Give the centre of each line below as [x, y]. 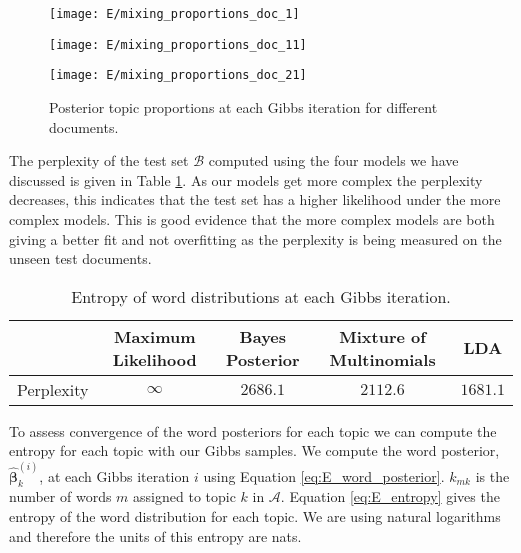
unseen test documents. [80, 258]
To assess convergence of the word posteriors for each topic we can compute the [253, 430]
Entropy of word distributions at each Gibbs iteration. [261, 296]
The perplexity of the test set [99, 160]
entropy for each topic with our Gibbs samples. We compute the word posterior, [254, 450]
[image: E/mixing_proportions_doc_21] [178, 75]
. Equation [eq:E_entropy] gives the [390, 496]
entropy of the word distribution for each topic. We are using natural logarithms [255, 515]
